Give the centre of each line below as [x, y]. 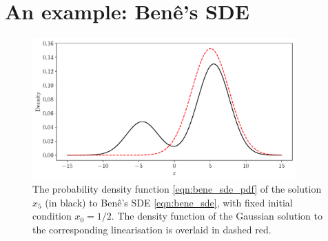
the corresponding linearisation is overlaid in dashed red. [152, 230]
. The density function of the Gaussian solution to [217, 216]
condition [52, 216]
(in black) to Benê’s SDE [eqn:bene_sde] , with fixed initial [169, 202]
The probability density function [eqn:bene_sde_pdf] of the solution [177, 189]
